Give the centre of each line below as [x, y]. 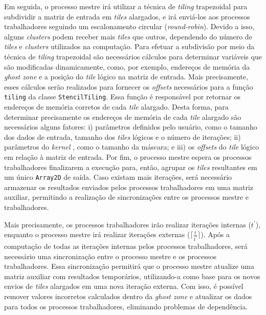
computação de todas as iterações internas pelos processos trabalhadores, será [126, 246]
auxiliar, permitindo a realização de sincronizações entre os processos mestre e [126, 197]
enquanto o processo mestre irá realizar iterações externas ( [97, 234]
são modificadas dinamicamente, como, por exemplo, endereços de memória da [127, 66]
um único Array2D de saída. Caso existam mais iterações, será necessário [118, 177]
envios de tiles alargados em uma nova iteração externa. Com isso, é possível [124, 286]
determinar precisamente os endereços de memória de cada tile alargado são [123, 117]
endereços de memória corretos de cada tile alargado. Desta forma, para [116, 107]
